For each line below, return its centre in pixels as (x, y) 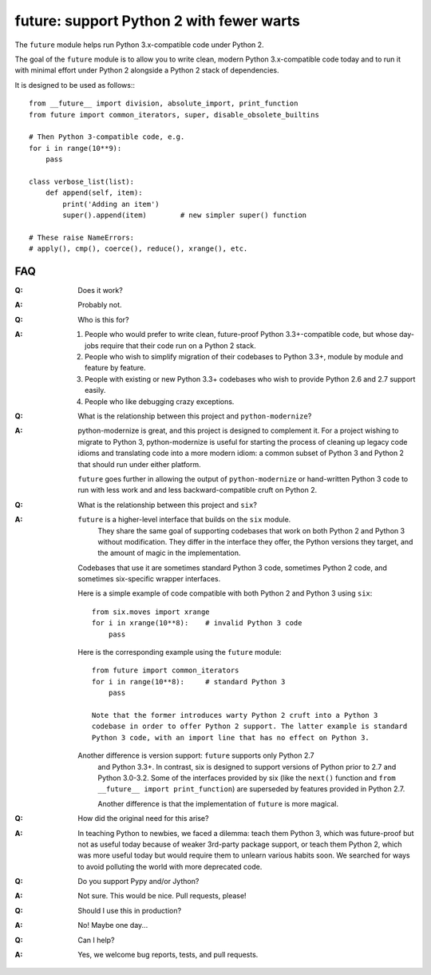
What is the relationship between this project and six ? (167, 505)
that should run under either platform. (139, 464)
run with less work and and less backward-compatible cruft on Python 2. (198, 490)
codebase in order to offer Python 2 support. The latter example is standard (250, 726)
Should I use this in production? (130, 910)
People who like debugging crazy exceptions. (160, 401)
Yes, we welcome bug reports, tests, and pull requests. (168, 955)
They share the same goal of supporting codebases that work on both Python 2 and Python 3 (251, 530)
